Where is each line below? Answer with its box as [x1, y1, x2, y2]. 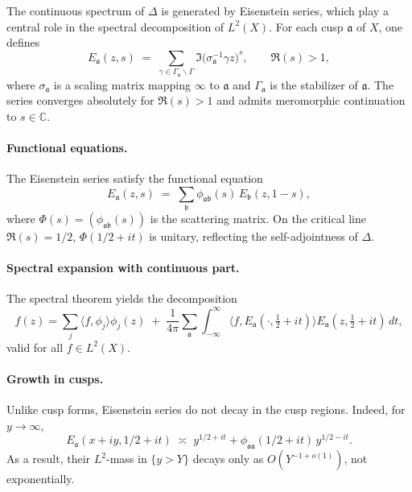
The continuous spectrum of [6, 2, 145, 19]
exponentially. [6, 470, 75, 487]
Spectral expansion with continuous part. [6, 259, 240, 276]
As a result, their [6, 450, 91, 467]
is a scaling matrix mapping [53, 76, 191, 93]
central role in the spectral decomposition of [6, 18, 225, 35]
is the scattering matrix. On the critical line [150, 210, 366, 227]
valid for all [6, 338, 64, 355]
